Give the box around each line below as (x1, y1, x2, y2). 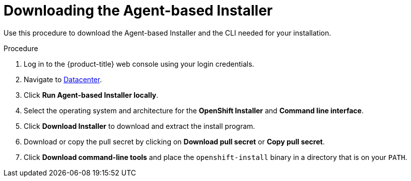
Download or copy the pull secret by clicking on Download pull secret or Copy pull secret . (24, 137, 325, 146)
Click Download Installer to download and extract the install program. (24, 121, 255, 130)
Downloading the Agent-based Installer (4, 2, 273, 19)
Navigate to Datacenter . (24, 75, 102, 84)
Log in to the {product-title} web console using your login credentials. (24, 59, 254, 68)
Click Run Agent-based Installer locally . (24, 90, 159, 99)
